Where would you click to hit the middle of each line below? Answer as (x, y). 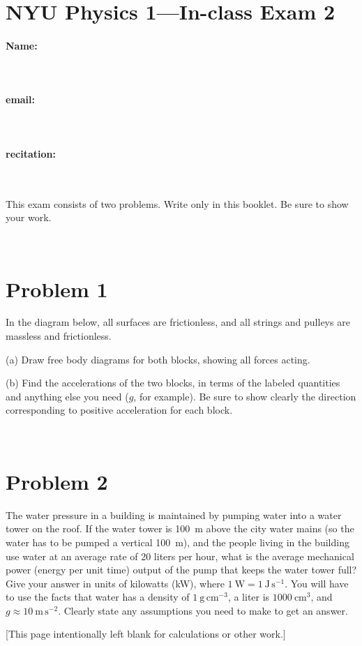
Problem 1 (57, 288)
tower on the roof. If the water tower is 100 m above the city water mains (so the (180, 528)
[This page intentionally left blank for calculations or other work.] (146, 634)
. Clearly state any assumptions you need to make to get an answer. (203, 610)
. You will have (317, 583)
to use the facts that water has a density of (98, 597)
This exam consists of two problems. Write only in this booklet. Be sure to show (177, 203)
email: (21, 99)
